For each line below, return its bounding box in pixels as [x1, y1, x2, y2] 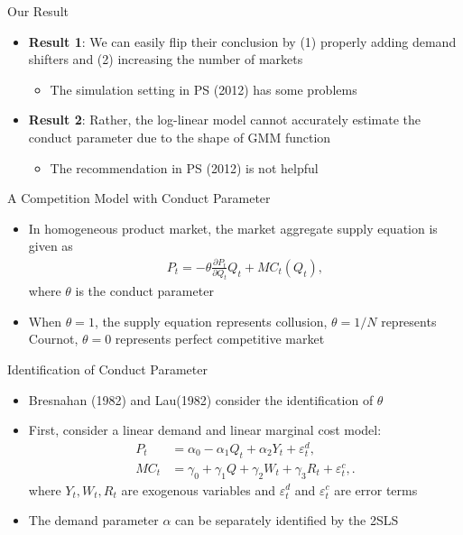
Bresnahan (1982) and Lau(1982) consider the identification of [28, 390, 374, 409]
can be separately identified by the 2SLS [175, 511, 399, 530]
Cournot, [28, 329, 79, 348]
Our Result [7, 2, 69, 20]
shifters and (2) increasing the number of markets [28, 50, 303, 69]
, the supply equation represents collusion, [94, 311, 328, 330]
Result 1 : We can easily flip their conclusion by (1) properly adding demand [28, 32, 457, 51]
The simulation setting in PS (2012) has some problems [50, 79, 357, 98]
